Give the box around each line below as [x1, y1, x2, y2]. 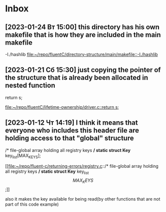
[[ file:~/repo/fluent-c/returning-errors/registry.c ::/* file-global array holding [5, 163, 159, 169]
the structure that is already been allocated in [5, 73, 148, 82]
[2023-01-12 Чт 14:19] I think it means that [5, 119, 138, 127]
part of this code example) [5, 202, 59, 208]
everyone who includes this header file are [5, 126, 139, 135]
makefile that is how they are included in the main [5, 30, 161, 39]
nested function [5, 81, 55, 90]
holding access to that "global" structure [5, 134, 134, 142]
